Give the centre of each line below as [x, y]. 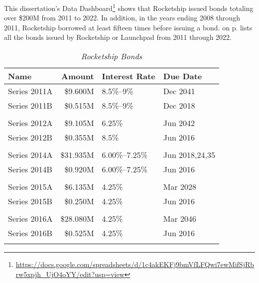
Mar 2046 [180, 219]
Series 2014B [30, 169]
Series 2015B [30, 201]
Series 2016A [30, 219]
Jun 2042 [179, 123]
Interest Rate [129, 76]
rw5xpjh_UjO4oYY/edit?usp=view [70, 274]
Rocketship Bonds [112, 56]
